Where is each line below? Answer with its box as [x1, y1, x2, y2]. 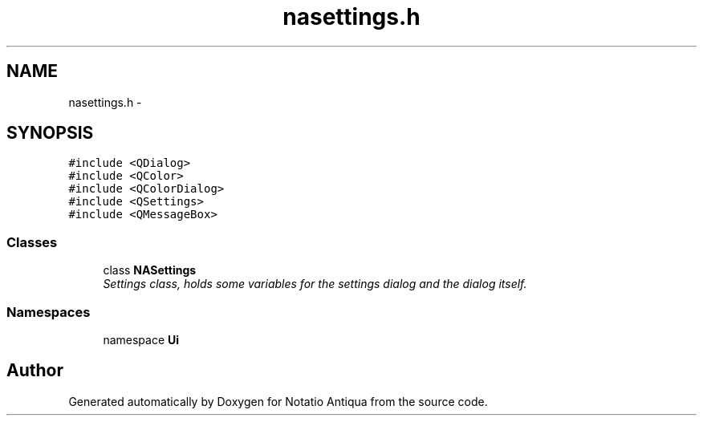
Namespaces [6, 303, 91, 320]
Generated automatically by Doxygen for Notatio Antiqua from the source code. [68, 394, 488, 408]
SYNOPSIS [6, 123, 94, 144]
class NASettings [103, 263, 197, 278]
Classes [6, 233, 58, 250]
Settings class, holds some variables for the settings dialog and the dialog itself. [103, 277, 527, 291]
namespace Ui [103, 332, 180, 347]
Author [6, 360, 63, 381]
